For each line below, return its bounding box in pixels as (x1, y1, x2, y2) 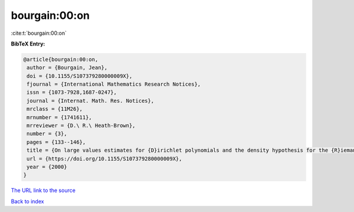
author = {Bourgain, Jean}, (27, 64, 108, 71)
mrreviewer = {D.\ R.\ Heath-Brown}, (27, 122, 136, 129)
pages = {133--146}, (27, 139, 86, 145)
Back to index (11, 198, 44, 205)
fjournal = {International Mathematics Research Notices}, (27, 81, 201, 88)
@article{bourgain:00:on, (23, 56, 99, 63)
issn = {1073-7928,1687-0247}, (27, 89, 117, 96)
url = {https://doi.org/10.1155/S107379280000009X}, (27, 155, 182, 162)
